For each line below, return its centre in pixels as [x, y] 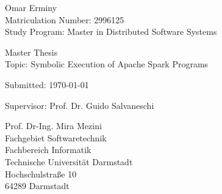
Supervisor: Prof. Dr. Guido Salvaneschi [80, 105]
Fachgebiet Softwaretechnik [56, 137]
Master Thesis [31, 52]
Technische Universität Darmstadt [69, 161]
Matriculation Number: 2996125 [65, 19]
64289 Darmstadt [37, 186]
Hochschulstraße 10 [41, 173]
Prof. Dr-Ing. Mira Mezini [53, 126]
